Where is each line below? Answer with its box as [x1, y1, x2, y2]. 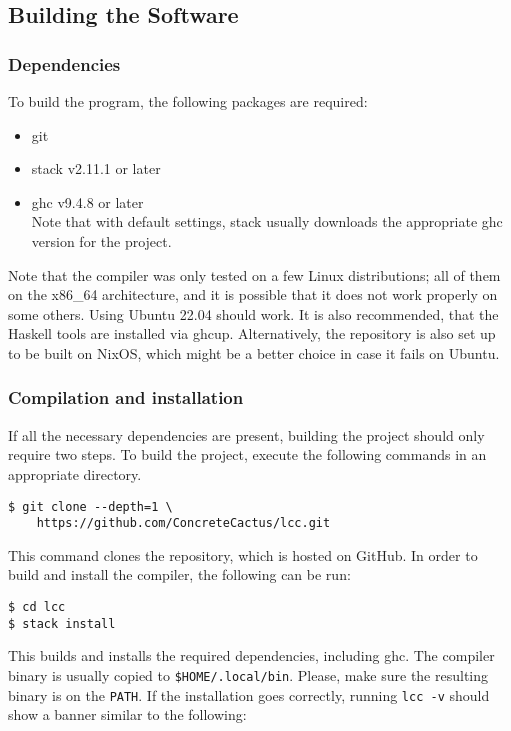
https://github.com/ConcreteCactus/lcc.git [36, 516, 331, 531]
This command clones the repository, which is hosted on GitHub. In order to [8, 544, 478, 565]
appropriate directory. [8, 463, 142, 484]
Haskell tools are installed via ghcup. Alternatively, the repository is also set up [8, 323, 496, 344]
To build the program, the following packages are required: [8, 91, 368, 111]
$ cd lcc [8, 600, 66, 615]
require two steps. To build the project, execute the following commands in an [8, 444, 487, 465]
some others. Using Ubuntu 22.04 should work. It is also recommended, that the [8, 303, 499, 324]
